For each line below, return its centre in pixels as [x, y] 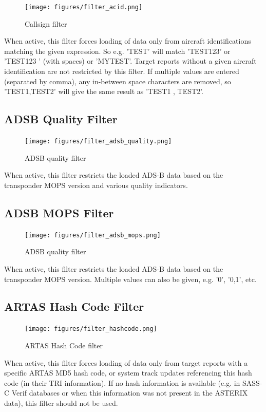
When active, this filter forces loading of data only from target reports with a [126, 362]
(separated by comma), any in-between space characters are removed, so [118, 81]
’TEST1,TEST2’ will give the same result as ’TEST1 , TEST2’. [104, 91]
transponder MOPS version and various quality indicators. [96, 185]
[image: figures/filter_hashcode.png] [91, 329]
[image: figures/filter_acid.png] [84, 7]
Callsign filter [46, 23]
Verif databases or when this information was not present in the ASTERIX [130, 393]
